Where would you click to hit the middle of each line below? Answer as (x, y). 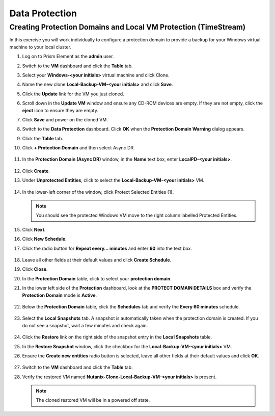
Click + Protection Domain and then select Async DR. (78, 148)
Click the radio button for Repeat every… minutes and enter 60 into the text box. (107, 248)
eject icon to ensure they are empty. (60, 110)
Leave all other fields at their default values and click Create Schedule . (97, 259)
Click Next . (34, 229)
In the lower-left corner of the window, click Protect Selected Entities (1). (98, 192)
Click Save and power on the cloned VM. (65, 119)
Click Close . (35, 269)
